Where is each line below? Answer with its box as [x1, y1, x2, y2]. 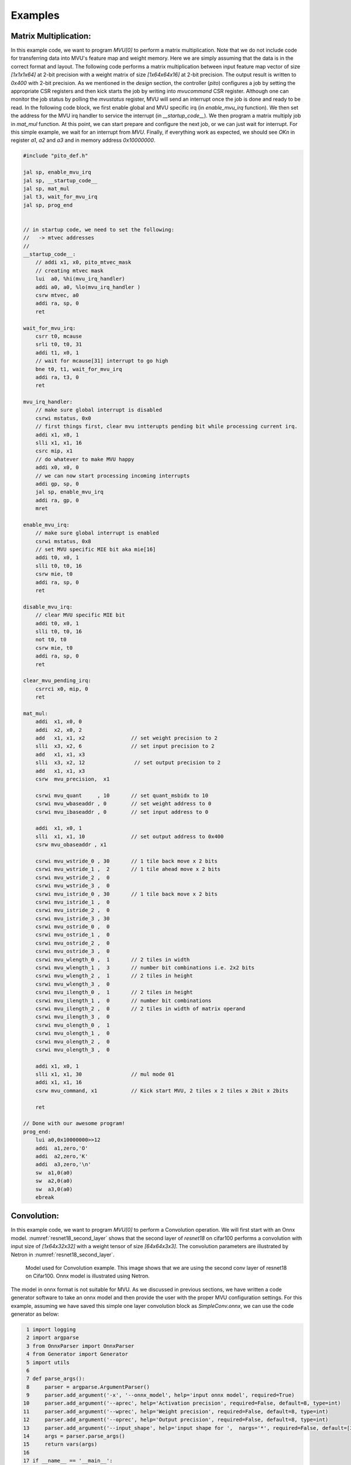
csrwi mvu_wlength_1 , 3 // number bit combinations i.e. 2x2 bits [35, 965, 254, 971]
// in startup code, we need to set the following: [23, 226, 175, 233]
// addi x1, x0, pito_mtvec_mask [35, 259, 132, 266]
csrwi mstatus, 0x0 [35, 415, 92, 421]
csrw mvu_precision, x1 [35, 776, 110, 782]
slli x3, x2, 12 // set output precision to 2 [35, 759, 221, 766]
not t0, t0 [35, 636, 67, 643]
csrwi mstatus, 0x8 [35, 538, 92, 544]
